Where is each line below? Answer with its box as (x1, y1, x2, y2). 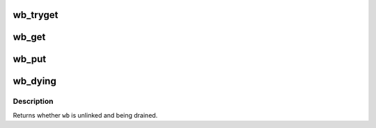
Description (13, 97, 54, 107)
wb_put (13, 53, 47, 65)
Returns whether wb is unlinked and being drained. (13, 111, 158, 119)
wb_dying (13, 75, 57, 87)
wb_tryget (13, 9, 58, 21)
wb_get (13, 31, 46, 43)
